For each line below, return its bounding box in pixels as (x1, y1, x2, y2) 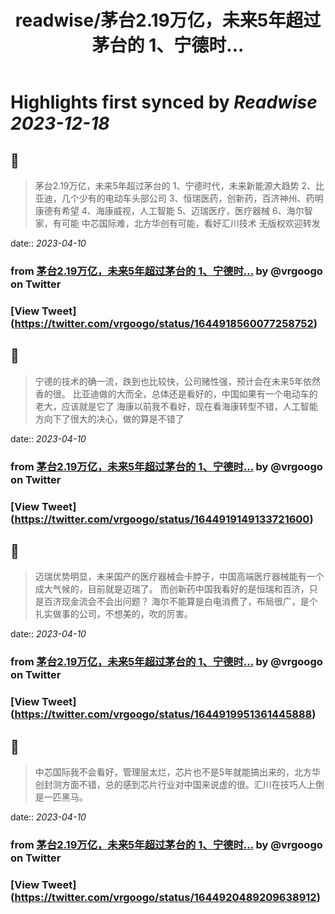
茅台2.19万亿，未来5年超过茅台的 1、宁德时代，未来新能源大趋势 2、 (34, 180, 316, 191)
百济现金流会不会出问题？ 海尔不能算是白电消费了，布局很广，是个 (43, 596, 318, 608)
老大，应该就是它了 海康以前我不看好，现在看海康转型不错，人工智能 (34, 400, 318, 412)
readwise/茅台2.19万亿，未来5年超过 (14, 9, 322, 32)
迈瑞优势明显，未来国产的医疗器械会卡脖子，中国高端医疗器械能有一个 (34, 571, 325, 583)
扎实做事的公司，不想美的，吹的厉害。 (34, 608, 193, 620)
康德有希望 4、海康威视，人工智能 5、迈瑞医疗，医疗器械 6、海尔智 (34, 205, 313, 216)
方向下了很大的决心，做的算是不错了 (34, 412, 185, 425)
